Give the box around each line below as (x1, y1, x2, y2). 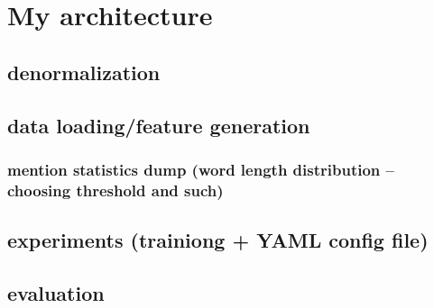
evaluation (7, 278, 105, 306)
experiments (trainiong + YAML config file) (7, 226, 429, 254)
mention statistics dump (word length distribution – (7, 158, 394, 180)
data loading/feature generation (7, 111, 310, 139)
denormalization (7, 58, 161, 86)
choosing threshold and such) (7, 178, 224, 201)
